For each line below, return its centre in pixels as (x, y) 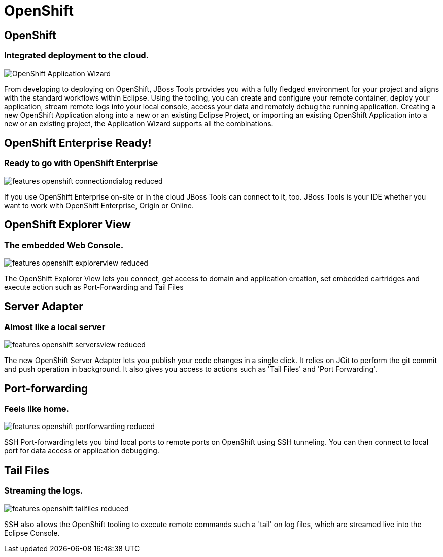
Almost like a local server (55, 327)
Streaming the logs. (44, 491)
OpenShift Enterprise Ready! (78, 143)
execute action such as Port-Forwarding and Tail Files (94, 287)
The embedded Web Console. (64, 245)
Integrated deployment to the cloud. (77, 56)
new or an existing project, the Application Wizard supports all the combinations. (139, 123)
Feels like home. (37, 409)
